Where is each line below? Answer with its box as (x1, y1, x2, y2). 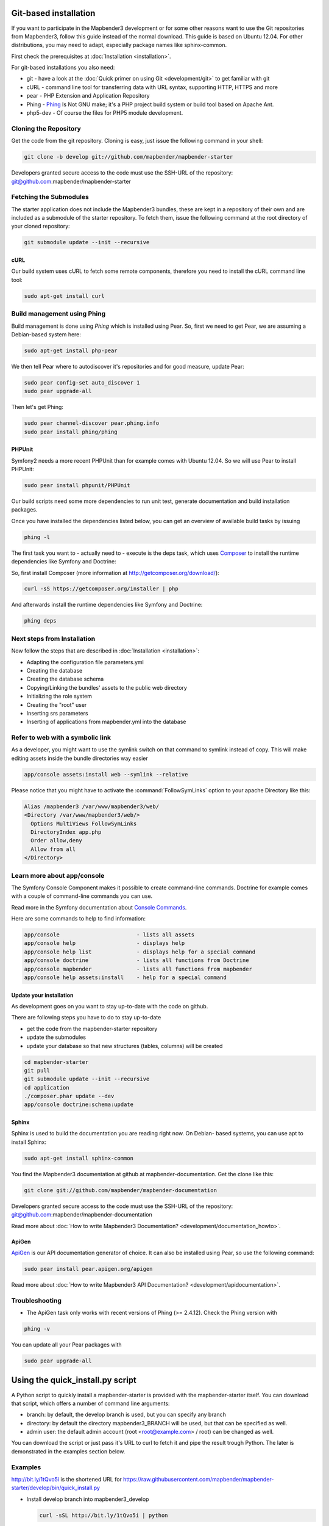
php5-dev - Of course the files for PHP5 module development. (26, 109, 183, 117)
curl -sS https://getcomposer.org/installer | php (24, 585, 179, 592)
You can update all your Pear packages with (11, 1341, 122, 1348)
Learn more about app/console (11, 871, 105, 880)
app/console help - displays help (24, 940, 185, 947)
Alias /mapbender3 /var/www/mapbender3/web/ (24, 803, 160, 810)
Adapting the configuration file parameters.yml (26, 658, 144, 665)
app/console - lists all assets (24, 931, 195, 938)
